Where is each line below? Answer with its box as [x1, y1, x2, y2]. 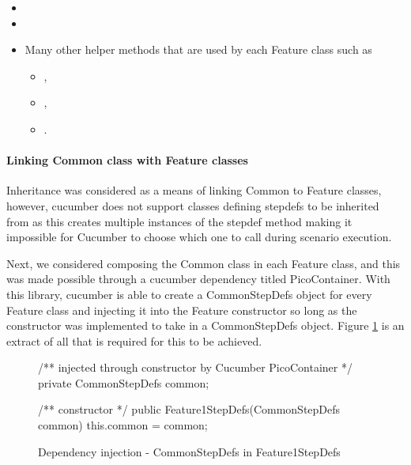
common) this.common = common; [38, 417, 208, 433]
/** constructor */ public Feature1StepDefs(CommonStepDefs [38, 401, 341, 418]
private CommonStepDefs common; [38, 374, 209, 391]
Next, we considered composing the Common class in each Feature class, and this [6, 255, 401, 271]
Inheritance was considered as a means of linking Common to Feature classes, [6, 182, 382, 198]
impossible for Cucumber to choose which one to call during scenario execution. [6, 229, 392, 245]
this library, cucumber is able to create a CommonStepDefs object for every [6, 285, 372, 302]
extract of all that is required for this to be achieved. [6, 332, 262, 349]
